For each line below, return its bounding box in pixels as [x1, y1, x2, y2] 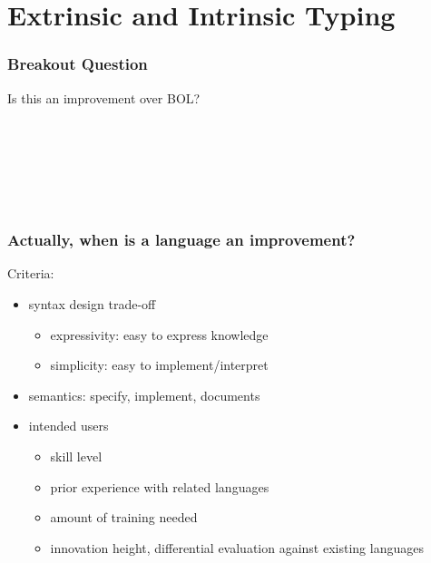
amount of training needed [50, 508, 198, 527]
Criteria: [7, 264, 54, 283]
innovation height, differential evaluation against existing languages [50, 538, 424, 557]
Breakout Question [7, 53, 148, 75]
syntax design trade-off [28, 294, 156, 313]
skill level [50, 446, 103, 465]
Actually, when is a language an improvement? [7, 228, 356, 251]
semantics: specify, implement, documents [28, 385, 260, 404]
